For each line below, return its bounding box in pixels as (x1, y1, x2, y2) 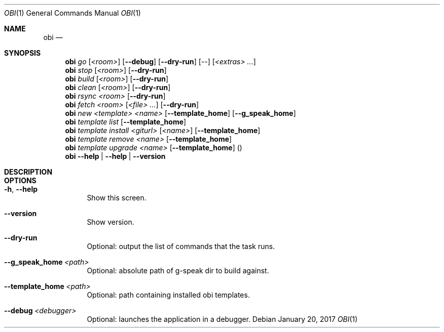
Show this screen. (87, 193, 146, 202)
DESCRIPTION (4, 168, 53, 176)
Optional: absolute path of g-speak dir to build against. (87, 266, 269, 275)
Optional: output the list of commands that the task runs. (87, 242, 275, 251)
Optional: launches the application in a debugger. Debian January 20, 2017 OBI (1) (87, 315, 358, 323)
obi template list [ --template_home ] (65, 117, 187, 126)
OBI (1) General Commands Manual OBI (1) (4, 9, 141, 17)
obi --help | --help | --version (65, 152, 166, 160)
